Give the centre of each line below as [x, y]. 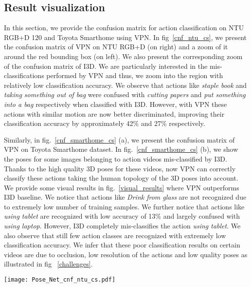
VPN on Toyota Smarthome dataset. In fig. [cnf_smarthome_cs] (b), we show [121, 149]
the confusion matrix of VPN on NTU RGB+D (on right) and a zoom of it [116, 47]
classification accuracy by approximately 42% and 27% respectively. [105, 123]
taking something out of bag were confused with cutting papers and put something [125, 94]
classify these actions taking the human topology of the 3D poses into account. [121, 178]
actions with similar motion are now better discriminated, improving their [114, 113]
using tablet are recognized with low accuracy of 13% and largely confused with [122, 216]
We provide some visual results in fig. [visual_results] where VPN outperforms [122, 187]
